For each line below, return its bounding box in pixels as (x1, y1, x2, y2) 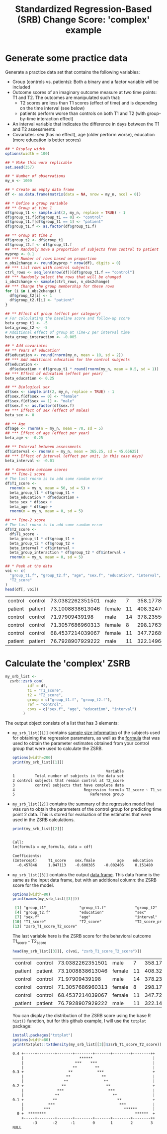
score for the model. (12, 882, 54, 888)
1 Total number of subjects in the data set (12, 773, 124, 778)
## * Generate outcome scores (5, 467, 68, 472)
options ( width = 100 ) (5, 151, 50, 156)
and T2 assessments (12, 126, 56, 132)
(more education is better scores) (12, 137, 81, 143)
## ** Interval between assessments (5, 444, 81, 450)
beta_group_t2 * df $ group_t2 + (9, 541, 75, 546)
